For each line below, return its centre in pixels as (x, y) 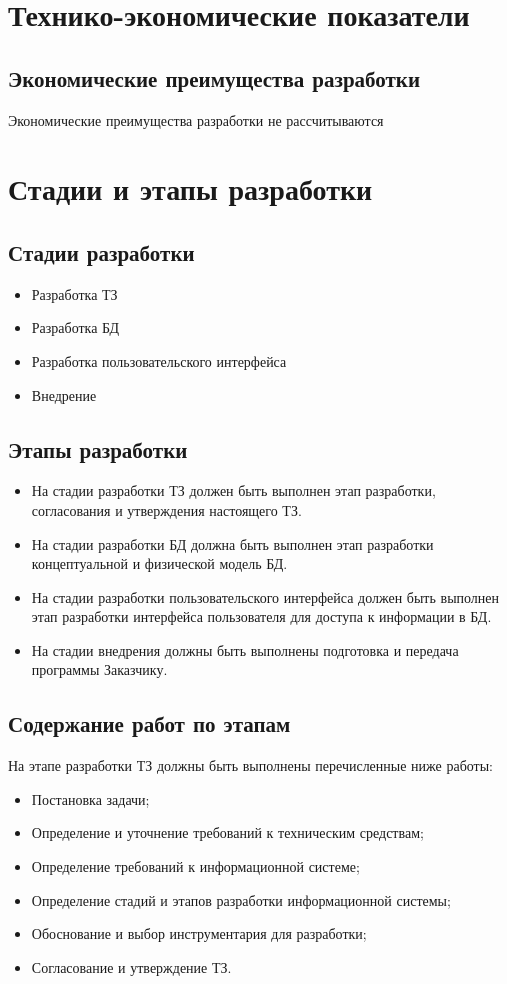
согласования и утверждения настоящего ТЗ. (166, 509)
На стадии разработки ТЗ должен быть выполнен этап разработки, (233, 490)
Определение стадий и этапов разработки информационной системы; (241, 899)
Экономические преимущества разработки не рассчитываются (196, 119)
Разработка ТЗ (74, 293)
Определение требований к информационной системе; (195, 866)
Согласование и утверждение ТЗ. (131, 966)
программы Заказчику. (99, 669)
